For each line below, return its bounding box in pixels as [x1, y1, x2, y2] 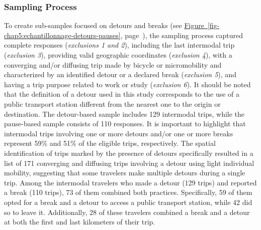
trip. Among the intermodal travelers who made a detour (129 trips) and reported [4, 177, 257, 187]
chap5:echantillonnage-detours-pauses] [4, 30, 121, 40]
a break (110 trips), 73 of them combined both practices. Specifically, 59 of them [4, 187, 252, 197]
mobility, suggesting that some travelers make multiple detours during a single [4, 167, 245, 178]
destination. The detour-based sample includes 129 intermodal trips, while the [4, 108, 245, 119]
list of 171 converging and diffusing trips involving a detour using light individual [4, 157, 254, 168]
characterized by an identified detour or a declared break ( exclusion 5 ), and [4, 69, 236, 80]
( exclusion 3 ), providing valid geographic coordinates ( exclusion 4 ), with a [4, 50, 232, 60]
